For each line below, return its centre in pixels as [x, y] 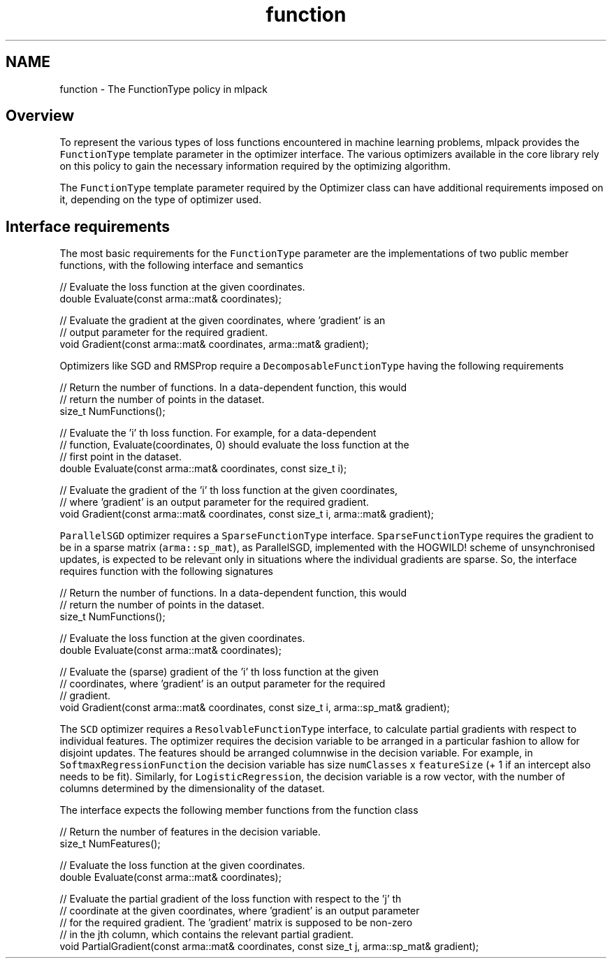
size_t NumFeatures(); [110, 844]
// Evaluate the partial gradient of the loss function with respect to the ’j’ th [231, 899]
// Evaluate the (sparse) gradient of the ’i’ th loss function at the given [219, 672]
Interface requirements [88, 226]
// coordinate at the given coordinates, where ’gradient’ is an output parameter [240, 911]
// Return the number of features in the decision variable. [190, 832]
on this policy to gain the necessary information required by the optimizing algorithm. [255, 166]
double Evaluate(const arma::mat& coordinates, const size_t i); [203, 469]
